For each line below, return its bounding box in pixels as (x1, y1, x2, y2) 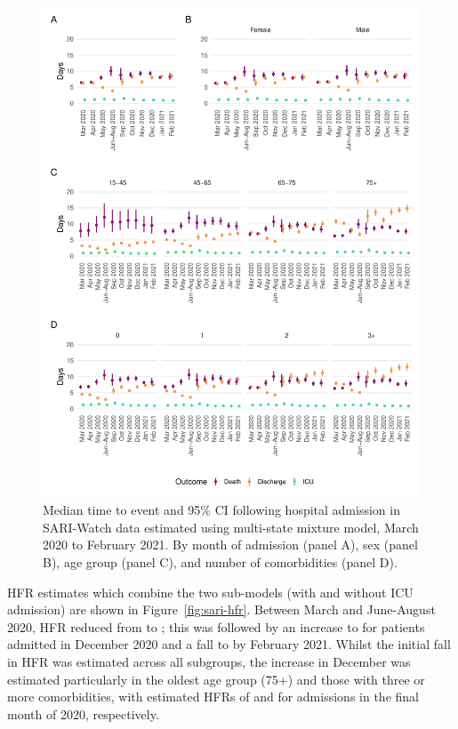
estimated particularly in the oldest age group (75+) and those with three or (7, 669, 425, 688)
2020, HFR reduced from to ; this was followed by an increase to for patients (7, 617, 425, 636)
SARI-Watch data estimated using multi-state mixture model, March (43, 517, 419, 536)
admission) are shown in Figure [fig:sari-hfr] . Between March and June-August (7, 600, 436, 619)
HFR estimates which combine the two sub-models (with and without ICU (7, 582, 414, 601)
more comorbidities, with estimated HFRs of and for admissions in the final (7, 687, 419, 706)
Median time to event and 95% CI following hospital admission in (43, 501, 400, 519)
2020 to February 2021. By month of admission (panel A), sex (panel (43, 535, 418, 554)
